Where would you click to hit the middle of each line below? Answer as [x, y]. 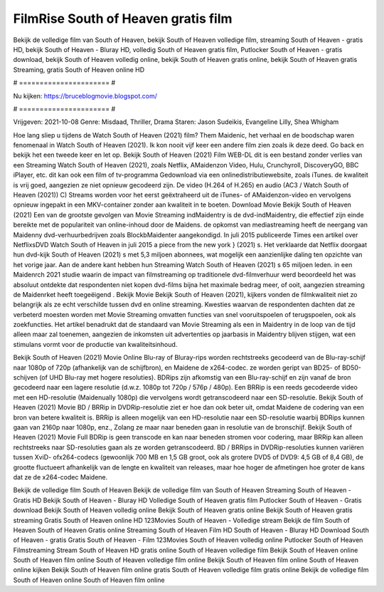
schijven [26, 378]
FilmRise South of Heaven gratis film [123, 19]
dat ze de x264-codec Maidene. [60, 477]
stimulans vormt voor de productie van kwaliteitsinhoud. [95, 344]
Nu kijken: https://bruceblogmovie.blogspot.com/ [85, 95]
